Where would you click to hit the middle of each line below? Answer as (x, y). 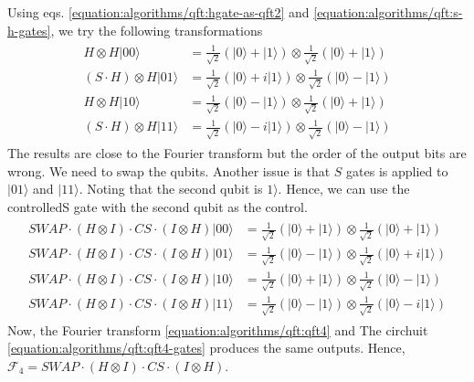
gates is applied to (397, 170)
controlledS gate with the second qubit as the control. (158, 207)
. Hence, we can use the (344, 189)
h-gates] (29, 30)
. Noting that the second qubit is (171, 189)
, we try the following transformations (157, 30)
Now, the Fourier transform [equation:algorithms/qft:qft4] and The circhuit (218, 329)
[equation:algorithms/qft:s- (388, 12)
